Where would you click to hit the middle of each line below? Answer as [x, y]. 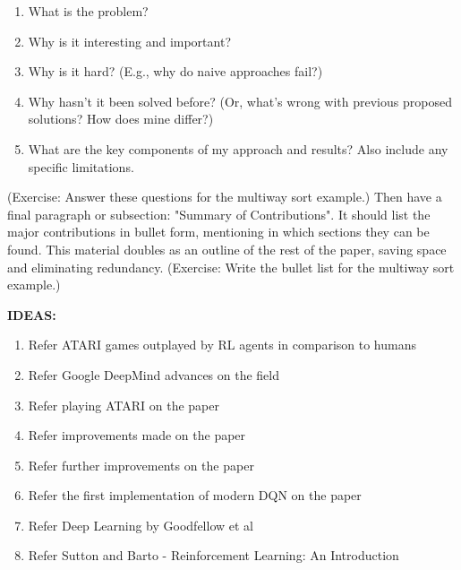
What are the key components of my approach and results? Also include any [238, 148]
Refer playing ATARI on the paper [124, 405]
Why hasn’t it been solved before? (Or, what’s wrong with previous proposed [240, 101]
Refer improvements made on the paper [137, 435]
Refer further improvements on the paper [141, 465]
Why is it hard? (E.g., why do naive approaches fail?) [175, 71]
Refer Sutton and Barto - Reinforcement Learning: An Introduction [213, 555]
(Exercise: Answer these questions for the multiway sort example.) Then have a [225, 197]
